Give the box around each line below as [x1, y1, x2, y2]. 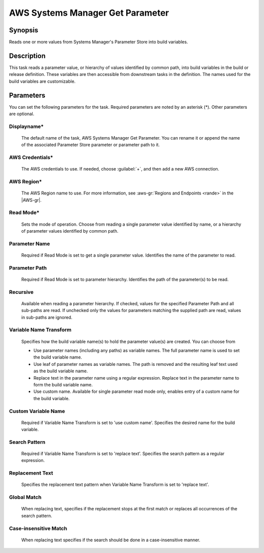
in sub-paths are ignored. [21, 314, 73, 320]
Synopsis [9, 26, 39, 34]
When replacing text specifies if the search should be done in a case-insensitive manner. [21, 537, 200, 543]
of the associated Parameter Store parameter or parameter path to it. [21, 142, 160, 148]
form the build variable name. [33, 382, 93, 387]
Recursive [9, 289, 34, 295]
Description [9, 51, 46, 60]
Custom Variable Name [9, 408, 66, 414]
